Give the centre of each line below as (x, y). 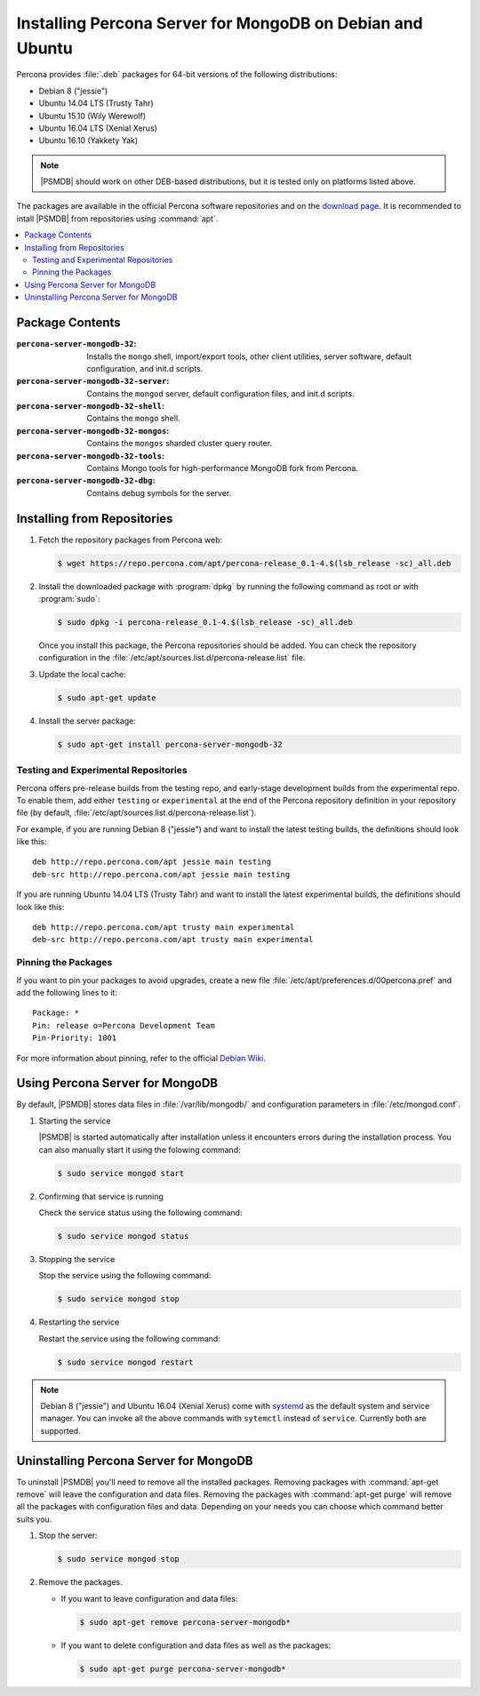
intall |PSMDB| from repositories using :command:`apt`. (117, 219)
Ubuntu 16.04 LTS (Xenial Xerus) (98, 128)
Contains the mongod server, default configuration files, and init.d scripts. (220, 393)
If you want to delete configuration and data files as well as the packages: (196, 1645)
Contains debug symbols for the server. (159, 492)
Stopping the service (77, 1259)
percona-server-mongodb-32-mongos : (93, 430)
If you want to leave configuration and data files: (149, 1598)
